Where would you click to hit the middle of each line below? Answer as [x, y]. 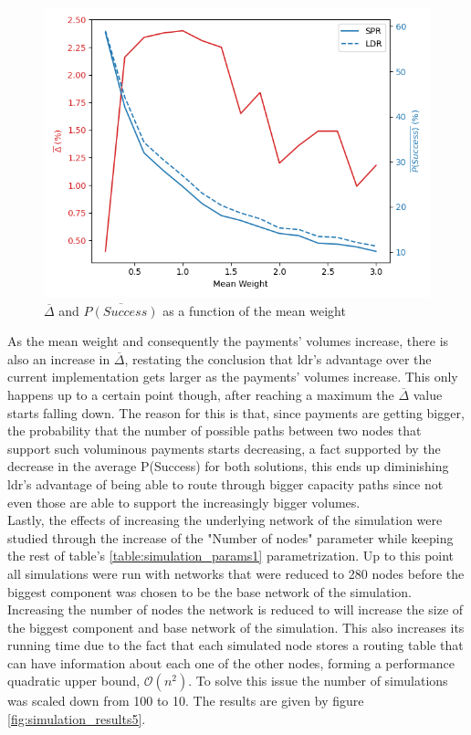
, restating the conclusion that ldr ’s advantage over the [278, 358]
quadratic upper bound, [74, 681]
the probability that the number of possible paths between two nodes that [215, 430]
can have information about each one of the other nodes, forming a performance [231, 662]
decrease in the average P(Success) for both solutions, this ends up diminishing [228, 466]
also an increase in [59, 358]
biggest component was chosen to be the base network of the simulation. [209, 591]
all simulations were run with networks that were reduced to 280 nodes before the [236, 573]
